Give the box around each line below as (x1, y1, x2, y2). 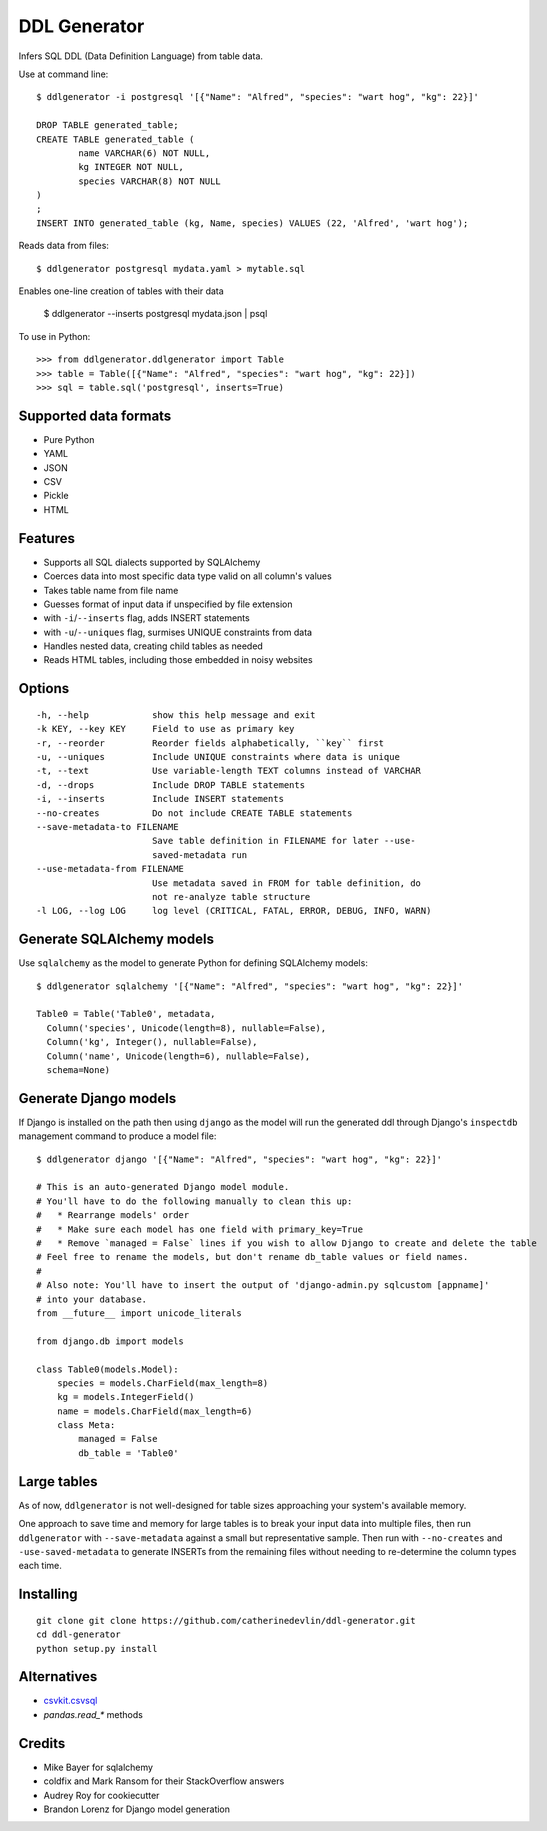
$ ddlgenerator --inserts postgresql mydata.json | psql (43, 308, 268, 320)
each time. (18, 1560, 62, 1572)
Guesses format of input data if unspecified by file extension (43, 598, 293, 610)
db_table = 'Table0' (78, 1447, 179, 1459)
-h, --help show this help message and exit (36, 709, 316, 720)
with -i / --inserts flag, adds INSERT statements (43, 612, 250, 624)
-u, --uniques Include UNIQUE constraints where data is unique (36, 751, 400, 763)
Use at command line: (18, 68, 109, 80)
